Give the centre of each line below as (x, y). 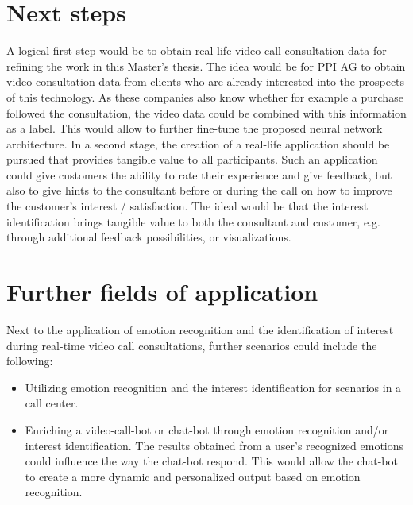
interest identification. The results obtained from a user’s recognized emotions (214, 445)
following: (30, 361)
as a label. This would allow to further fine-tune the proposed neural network (195, 128)
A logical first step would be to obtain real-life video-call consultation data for (197, 50)
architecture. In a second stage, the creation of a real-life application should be (198, 143)
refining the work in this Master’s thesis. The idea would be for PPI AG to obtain (206, 66)
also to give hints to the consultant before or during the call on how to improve (199, 190)
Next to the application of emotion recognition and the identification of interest (200, 329)
